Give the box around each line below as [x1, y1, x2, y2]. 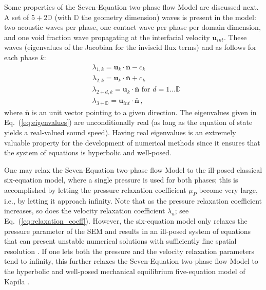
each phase [4, 51, 38, 62]
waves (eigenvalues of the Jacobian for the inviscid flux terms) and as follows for [4, 42, 257, 52]
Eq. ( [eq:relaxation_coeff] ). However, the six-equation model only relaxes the [4, 215, 248, 226]
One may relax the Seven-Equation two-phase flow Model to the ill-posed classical [4, 164, 262, 175]
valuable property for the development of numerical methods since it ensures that [4, 137, 260, 148]
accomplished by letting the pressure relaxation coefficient [4, 185, 186, 195]
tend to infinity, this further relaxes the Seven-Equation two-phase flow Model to [4, 256, 258, 266]
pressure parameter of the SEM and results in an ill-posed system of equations [4, 225, 251, 236]
